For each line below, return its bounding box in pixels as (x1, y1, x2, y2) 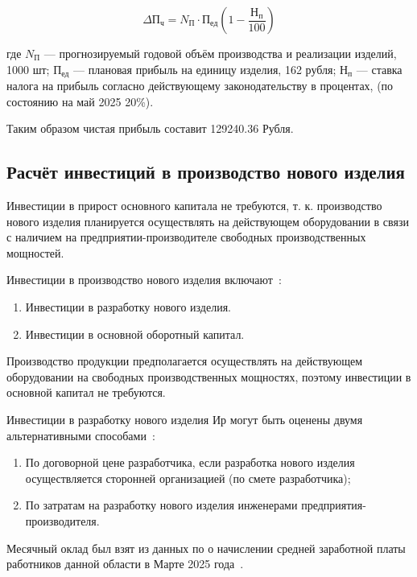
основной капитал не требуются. (6, 384, 166, 401)
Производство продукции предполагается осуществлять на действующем (6, 352, 362, 369)
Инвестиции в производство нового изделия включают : (6, 271, 282, 288)
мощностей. (6, 244, 64, 261)
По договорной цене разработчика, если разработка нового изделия (25, 454, 355, 471)
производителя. (25, 512, 100, 529)
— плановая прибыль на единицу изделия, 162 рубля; (73, 60, 336, 77)
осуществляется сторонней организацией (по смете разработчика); (25, 469, 351, 486)
